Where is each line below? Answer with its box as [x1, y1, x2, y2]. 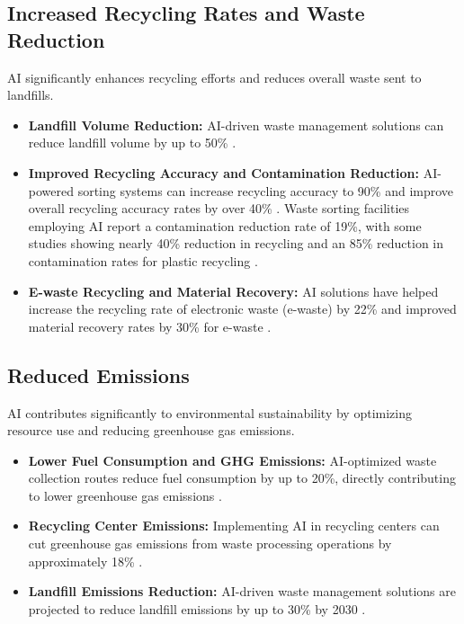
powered [28, 181, 75, 200]
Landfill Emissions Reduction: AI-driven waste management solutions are [28, 582, 456, 601]
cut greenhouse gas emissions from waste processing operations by [28, 534, 392, 553]
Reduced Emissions [7, 361, 190, 388]
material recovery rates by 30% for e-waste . [28, 316, 272, 335]
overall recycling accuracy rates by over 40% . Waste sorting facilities [28, 199, 410, 218]
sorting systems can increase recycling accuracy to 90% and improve [77, 181, 454, 200]
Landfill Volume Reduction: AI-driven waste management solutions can [28, 115, 444, 134]
